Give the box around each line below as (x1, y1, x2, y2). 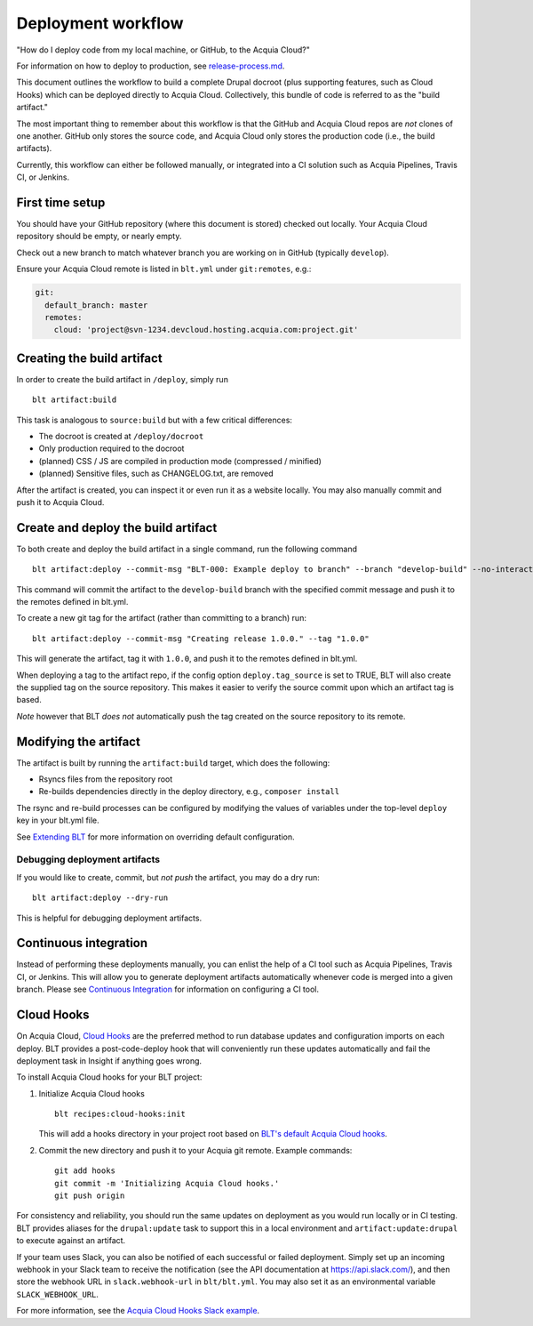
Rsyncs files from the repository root (38, 774, 173, 784)
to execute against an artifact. (16, 1235, 126, 1246)
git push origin (54, 1191, 125, 1201)
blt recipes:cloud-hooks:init (54, 1109, 187, 1120)
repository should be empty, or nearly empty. (16, 231, 182, 242)
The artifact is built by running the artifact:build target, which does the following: (16, 757, 330, 768)
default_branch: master (44, 300, 148, 310)
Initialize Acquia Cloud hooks (38, 1088, 146, 1098)
